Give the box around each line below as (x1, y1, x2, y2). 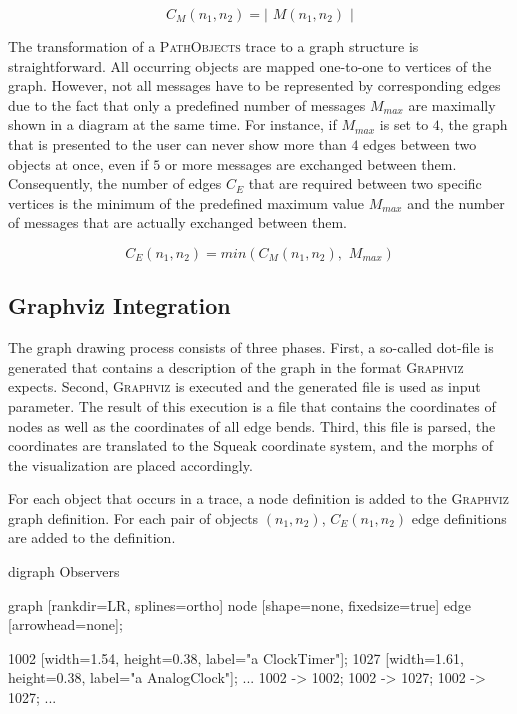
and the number (407, 192, 505, 213)
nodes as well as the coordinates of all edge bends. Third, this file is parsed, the (8, 415, 496, 436)
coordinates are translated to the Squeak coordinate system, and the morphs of (8, 435, 494, 456)
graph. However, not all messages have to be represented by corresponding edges (8, 75, 501, 96)
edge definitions (411, 507, 507, 528)
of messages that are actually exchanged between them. (8, 212, 347, 233)
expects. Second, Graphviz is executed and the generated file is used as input (8, 376, 481, 397)
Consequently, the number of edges (8, 173, 222, 194)
